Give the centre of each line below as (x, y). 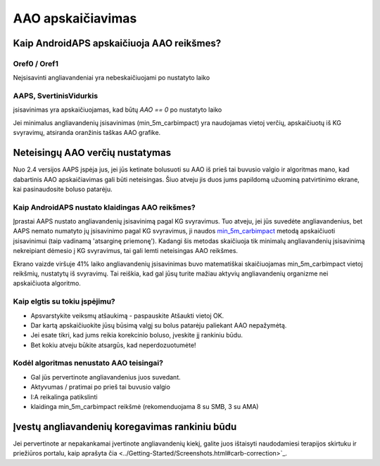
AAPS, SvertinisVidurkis (56, 96)
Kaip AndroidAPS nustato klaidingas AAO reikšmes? (104, 207)
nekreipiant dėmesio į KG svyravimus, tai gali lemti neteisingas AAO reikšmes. (126, 251)
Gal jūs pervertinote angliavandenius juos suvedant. (106, 377)
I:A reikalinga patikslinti (64, 396)
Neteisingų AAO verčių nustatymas (92, 153)
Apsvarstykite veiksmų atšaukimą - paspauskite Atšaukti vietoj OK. (127, 316)
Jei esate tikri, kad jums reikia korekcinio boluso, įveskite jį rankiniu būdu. (137, 335)
